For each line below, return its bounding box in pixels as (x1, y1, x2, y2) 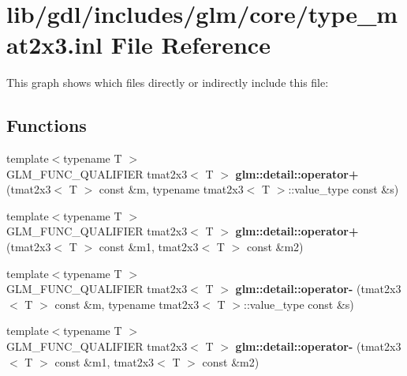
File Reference (110, 28, 271, 61)
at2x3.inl (6, 28, 103, 61)
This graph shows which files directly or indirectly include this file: (6, 74, 329, 91)
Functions (6, 113, 87, 137)
